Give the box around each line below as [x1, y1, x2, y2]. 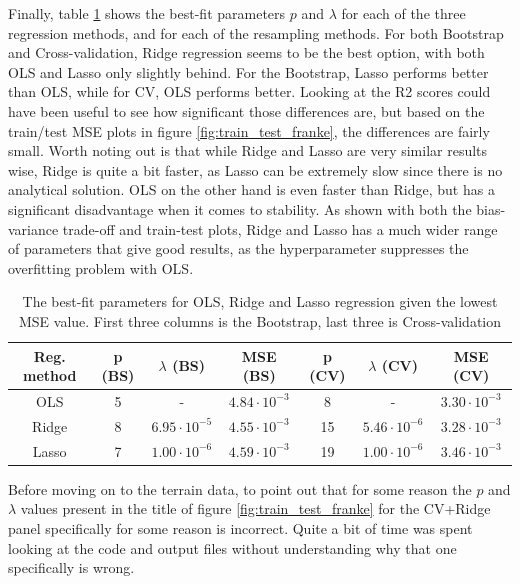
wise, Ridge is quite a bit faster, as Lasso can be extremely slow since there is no [8, 159, 503, 180]
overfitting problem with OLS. [8, 257, 194, 278]
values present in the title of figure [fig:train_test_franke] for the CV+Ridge [20, 498, 491, 519]
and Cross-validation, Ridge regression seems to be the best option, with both [8, 42, 485, 63]
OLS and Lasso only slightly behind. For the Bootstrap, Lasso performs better [8, 61, 489, 82]
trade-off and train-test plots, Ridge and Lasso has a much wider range [62, 218, 498, 239]
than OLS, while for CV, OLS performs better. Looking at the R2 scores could [8, 81, 491, 102]
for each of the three [341, 3, 466, 23]
